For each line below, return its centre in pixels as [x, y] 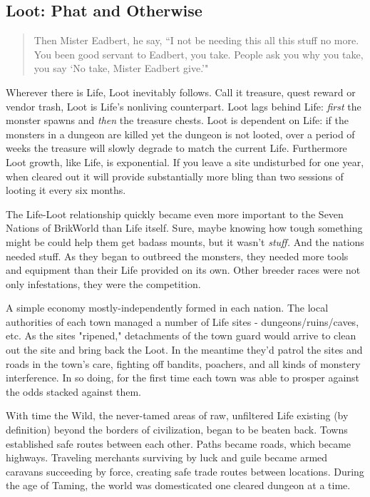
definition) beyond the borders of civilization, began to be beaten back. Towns [177, 430]
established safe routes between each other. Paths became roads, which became [179, 443]
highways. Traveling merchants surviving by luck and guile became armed [167, 457]
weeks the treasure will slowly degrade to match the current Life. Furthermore [176, 148]
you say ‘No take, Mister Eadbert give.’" [121, 68]
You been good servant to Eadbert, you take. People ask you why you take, [199, 54]
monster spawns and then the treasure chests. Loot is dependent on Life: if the [177, 120]
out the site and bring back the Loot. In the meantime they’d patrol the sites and [184, 350]
